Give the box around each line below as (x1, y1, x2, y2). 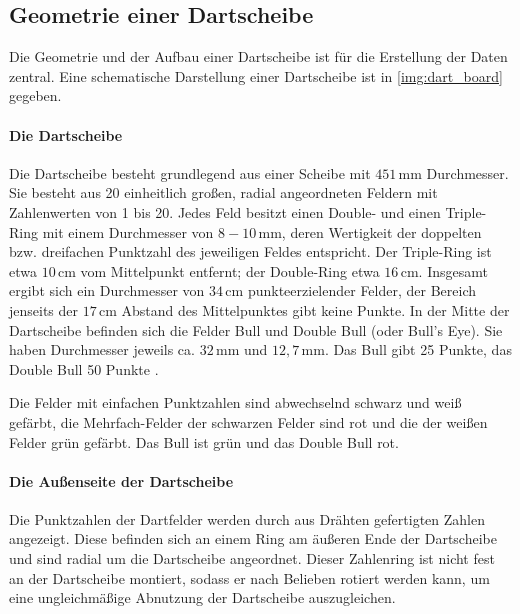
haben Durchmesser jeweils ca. (9, 339, 195, 360)
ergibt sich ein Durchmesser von (9, 280, 205, 301)
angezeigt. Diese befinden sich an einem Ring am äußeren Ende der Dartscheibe (9, 528, 497, 549)
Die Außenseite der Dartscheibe (9, 470, 234, 491)
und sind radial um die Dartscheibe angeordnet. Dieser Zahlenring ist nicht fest (9, 548, 495, 569)
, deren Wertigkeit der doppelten (281, 221, 482, 242)
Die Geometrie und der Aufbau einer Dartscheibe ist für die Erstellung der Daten (9, 46, 508, 67)
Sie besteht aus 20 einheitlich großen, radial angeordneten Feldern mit (9, 182, 438, 203)
